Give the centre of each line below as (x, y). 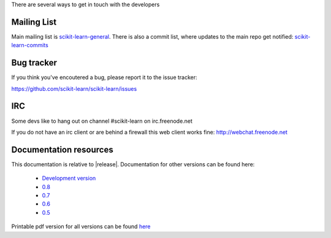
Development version (69, 178)
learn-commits (30, 45)
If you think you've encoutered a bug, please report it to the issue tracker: (104, 77)
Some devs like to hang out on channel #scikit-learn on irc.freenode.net (102, 121)
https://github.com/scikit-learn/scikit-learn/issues (74, 88)
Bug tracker (34, 63)
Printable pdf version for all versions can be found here (81, 226)
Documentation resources (62, 149)
